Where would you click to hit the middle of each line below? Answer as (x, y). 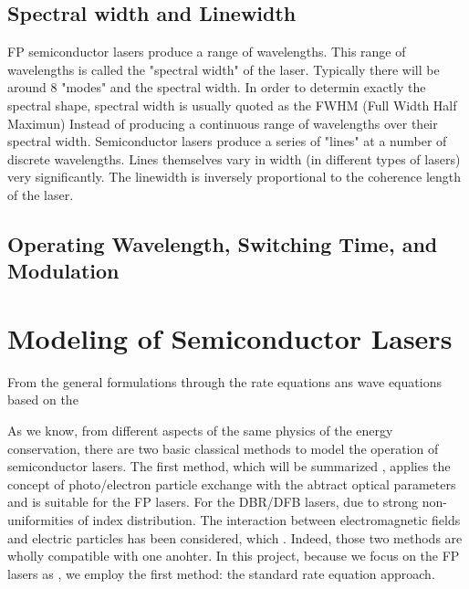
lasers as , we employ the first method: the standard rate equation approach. (221, 573)
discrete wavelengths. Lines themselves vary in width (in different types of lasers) (234, 158)
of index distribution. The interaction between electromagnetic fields (269, 520)
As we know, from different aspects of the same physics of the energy (200, 431)
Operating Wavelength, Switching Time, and (223, 243)
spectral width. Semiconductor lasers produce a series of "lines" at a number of (227, 141)
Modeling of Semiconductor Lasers (230, 337)
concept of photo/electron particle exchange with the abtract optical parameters (232, 484)
